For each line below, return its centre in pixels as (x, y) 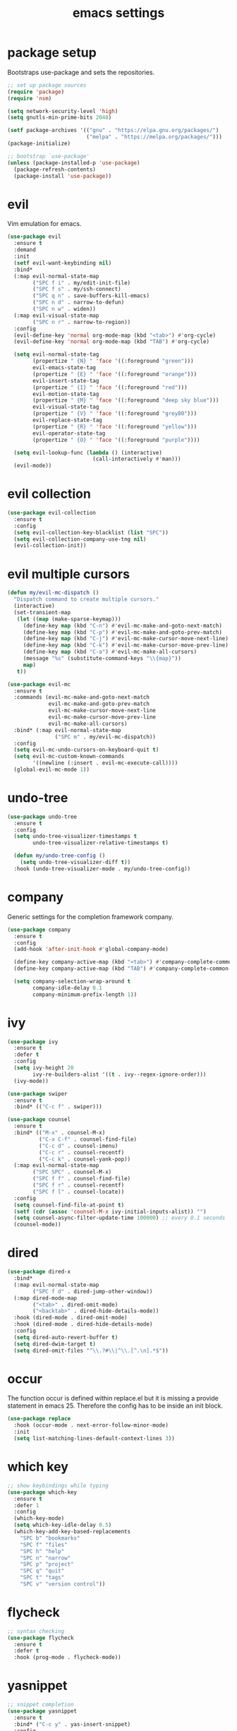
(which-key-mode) (39, 1519)
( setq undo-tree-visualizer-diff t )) (75, 863)
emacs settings (119, 13)
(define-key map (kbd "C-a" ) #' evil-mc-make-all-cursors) (110, 652)
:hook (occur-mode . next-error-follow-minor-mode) (91, 1425)
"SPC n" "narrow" (45, 1558)
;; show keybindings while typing (58, 1485)
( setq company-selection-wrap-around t (72, 981)
